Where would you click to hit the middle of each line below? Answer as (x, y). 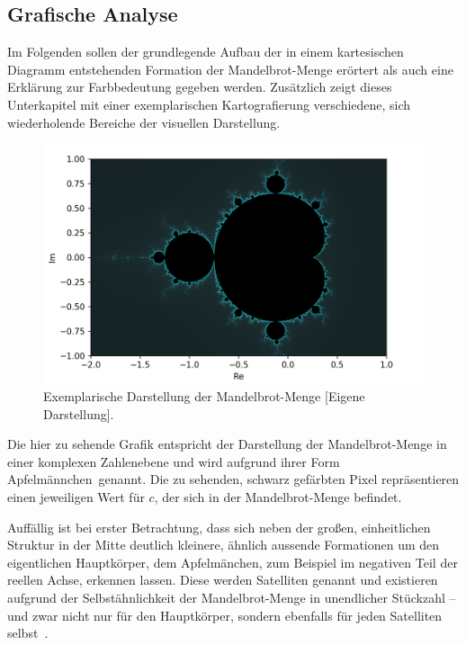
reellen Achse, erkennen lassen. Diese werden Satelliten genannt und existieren (223, 580)
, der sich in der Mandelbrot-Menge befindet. (278, 497)
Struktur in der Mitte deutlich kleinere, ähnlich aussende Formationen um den (224, 545)
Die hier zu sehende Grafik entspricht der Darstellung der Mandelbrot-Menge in (227, 444)
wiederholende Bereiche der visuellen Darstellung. (144, 122)
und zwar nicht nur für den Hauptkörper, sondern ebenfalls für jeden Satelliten (225, 615)
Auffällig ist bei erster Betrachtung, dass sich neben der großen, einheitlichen (219, 527)
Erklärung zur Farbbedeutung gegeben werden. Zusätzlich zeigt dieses (200, 87)
